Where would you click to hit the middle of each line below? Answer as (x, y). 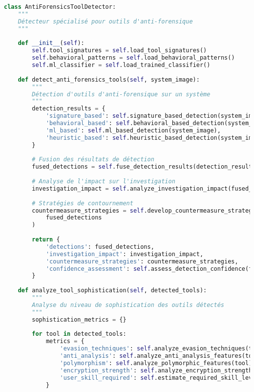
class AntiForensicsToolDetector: (60, 7)
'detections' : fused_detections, (100, 247)
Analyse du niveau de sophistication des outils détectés (128, 305)
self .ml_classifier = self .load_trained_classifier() (121, 65)
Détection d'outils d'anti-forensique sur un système (121, 94)
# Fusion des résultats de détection (93, 160)
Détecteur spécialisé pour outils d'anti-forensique (105, 21)
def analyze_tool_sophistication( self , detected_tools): (112, 291)
